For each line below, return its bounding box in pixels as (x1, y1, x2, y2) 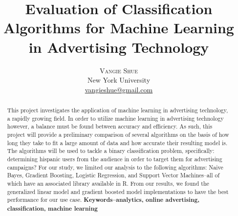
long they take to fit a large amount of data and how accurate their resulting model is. (7, 138, 228, 147)
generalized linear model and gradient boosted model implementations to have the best (7, 187, 229, 195)
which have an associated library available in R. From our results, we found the (7, 179, 209, 187)
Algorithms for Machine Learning (3, 18, 234, 38)
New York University (87, 75, 151, 85)
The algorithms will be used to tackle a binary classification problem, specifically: (7, 147, 215, 155)
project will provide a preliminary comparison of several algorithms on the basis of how (7, 130, 229, 139)
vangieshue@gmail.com (85, 84, 153, 94)
